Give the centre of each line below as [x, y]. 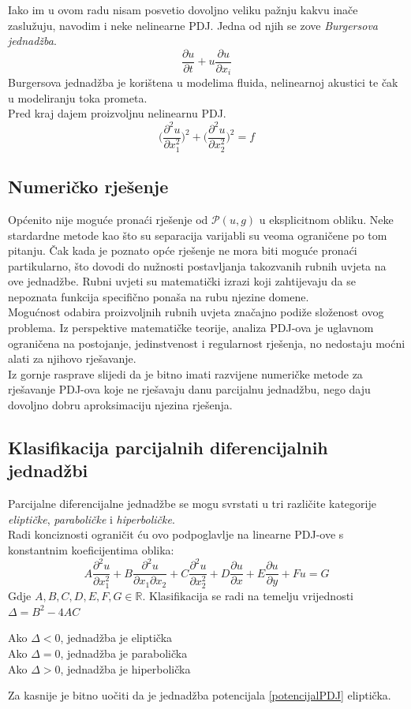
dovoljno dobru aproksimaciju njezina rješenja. [120, 405]
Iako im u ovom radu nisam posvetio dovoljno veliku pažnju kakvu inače [183, 9]
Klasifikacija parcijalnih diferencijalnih [168, 448]
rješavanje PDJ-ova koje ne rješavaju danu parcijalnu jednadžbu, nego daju [189, 389]
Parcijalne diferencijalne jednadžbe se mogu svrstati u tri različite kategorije [192, 504]
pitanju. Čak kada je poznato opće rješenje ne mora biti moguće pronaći [183, 250]
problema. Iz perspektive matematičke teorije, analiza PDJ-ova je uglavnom [191, 328]
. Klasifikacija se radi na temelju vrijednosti [248, 596]
